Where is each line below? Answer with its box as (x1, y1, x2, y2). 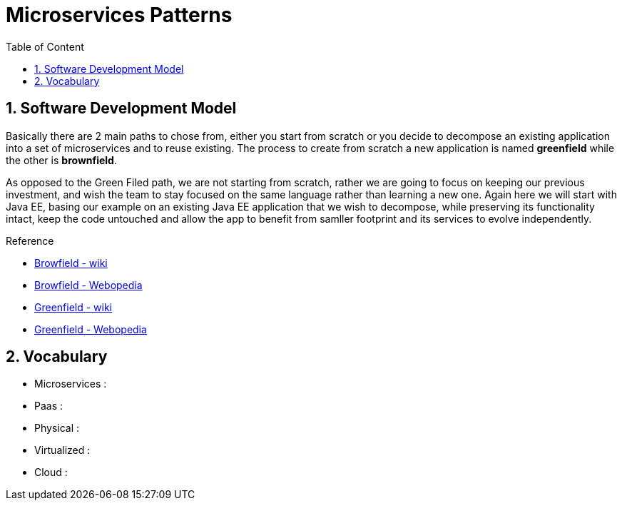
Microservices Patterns (6, 3, 233, 27)
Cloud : (34, 466, 68, 479)
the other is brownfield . (6, 153, 117, 166)
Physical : (34, 422, 80, 435)
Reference (6, 234, 54, 247)
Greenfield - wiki (34, 300, 113, 313)
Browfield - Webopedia (34, 278, 143, 291)
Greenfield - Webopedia (34, 323, 147, 335)
